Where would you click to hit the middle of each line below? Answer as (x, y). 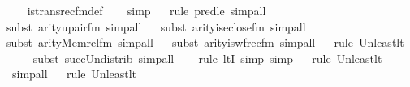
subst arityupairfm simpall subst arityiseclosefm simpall (156, 26)
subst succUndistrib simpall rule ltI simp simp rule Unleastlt (207, 58)
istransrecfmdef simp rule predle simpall (147, 10)
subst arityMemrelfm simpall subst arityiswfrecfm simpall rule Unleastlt (205, 42)
